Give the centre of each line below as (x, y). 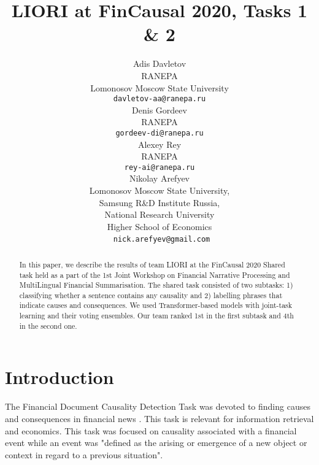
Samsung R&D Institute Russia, (159, 202)
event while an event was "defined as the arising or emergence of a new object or (156, 443)
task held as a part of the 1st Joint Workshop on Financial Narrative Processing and (155, 275)
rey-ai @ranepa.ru (159, 167)
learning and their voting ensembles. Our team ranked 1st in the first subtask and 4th (156, 316)
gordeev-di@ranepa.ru (159, 133)
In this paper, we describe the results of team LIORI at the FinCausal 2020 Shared (152, 264)
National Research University (159, 214)
